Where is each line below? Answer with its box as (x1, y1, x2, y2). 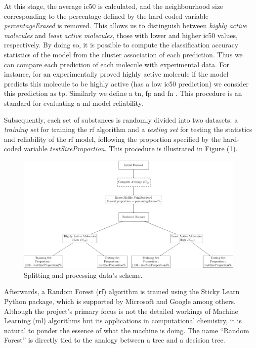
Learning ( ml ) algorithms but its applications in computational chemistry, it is (4, 315, 242, 326)
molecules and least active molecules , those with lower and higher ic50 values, (4, 30, 238, 40)
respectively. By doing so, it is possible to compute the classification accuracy (4, 40, 239, 50)
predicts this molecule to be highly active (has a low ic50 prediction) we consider (4, 78, 249, 88)
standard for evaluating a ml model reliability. (4, 97, 143, 108)
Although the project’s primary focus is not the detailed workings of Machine (4, 305, 238, 316)
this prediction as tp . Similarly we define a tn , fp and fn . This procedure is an (4, 88, 242, 98)
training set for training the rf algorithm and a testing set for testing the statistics (4, 124, 252, 134)
